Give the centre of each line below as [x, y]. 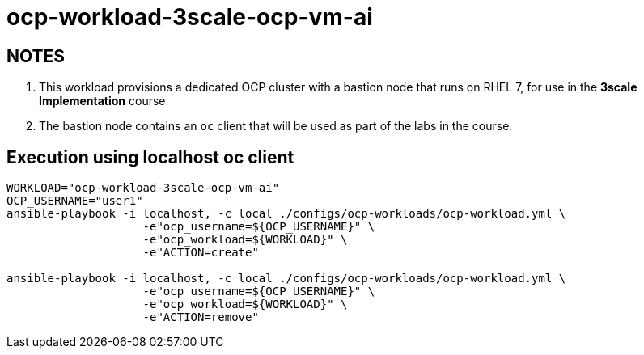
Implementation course [102, 101]
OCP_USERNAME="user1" [75, 201]
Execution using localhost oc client [150, 157]
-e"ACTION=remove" [201, 317]
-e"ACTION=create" [201, 253]
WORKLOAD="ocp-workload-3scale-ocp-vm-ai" [143, 188]
